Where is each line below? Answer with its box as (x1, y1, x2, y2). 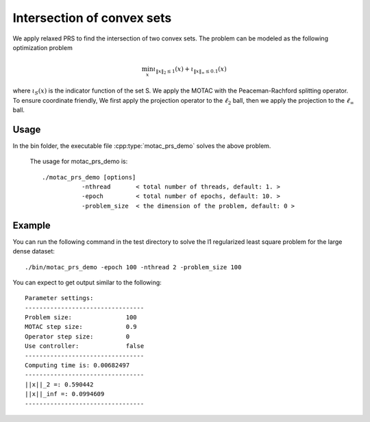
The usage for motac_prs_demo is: (29, 158, 128, 166)
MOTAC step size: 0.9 (25, 323, 137, 331)
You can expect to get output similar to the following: (12, 278, 162, 286)
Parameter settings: (25, 295, 94, 302)
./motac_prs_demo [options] (42, 173, 136, 181)
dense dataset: (12, 247, 55, 256)
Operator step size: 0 (25, 332, 130, 340)
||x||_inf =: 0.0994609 (25, 390, 105, 398)
